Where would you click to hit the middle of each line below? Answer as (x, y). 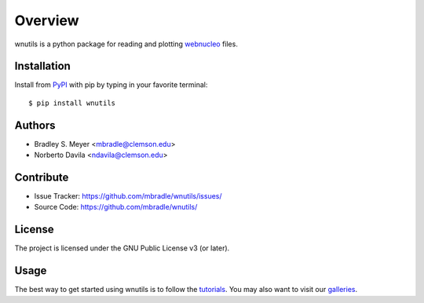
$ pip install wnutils (72, 103)
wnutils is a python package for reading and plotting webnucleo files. (126, 44)
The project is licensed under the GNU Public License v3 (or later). (122, 248)
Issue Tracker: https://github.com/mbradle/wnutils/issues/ (128, 196)
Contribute (42, 177)
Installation (42, 66)
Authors (35, 125)
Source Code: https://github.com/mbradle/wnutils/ (116, 207)
